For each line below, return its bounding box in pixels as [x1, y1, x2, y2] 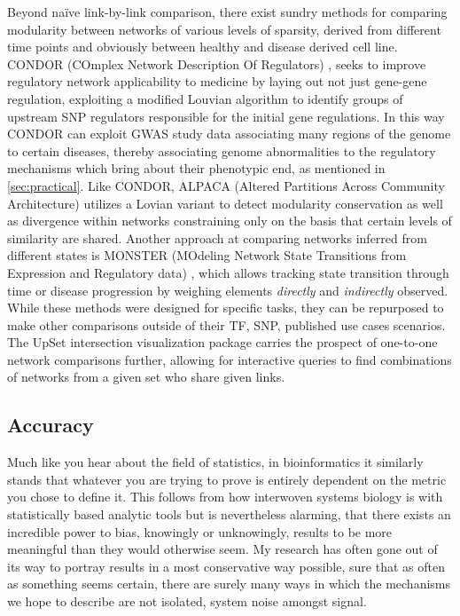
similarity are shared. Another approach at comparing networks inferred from [7, 228, 427, 247]
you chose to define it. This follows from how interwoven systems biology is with [7, 487, 443, 506]
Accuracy [7, 411, 94, 438]
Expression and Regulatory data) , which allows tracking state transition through [7, 263, 449, 281]
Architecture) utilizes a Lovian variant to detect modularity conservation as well [7, 193, 443, 212]
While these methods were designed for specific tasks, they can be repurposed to [7, 298, 444, 317]
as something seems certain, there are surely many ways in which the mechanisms [7, 574, 451, 593]
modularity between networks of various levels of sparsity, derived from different [7, 20, 441, 38]
